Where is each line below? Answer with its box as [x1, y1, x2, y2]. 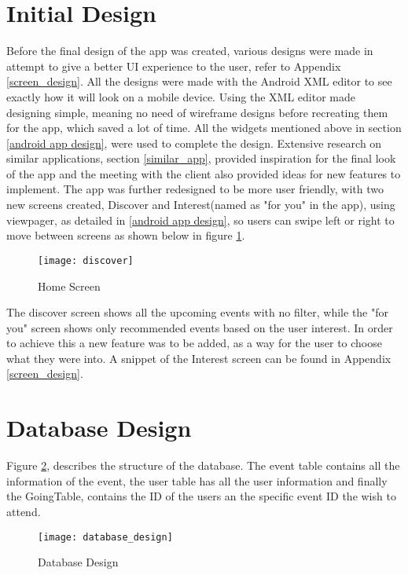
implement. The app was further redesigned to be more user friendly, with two [6, 181, 384, 197]
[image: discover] [38, 255, 134, 266]
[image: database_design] [38, 531, 173, 543]
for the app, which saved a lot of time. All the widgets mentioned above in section [6, 119, 402, 136]
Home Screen [38, 277, 101, 294]
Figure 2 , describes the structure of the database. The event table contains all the [6, 457, 400, 474]
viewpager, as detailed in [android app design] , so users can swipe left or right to [6, 211, 395, 228]
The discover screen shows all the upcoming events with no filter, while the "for [6, 304, 389, 320]
